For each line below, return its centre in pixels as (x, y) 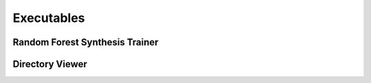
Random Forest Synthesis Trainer (86, 42)
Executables (49, 18)
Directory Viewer (50, 64)
